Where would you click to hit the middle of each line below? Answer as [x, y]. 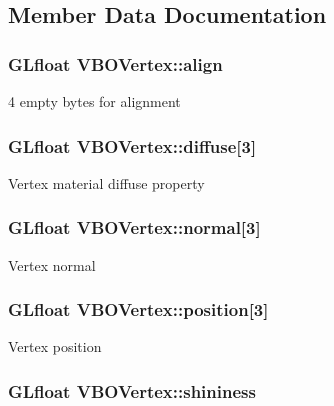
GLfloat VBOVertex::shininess [132, 390]
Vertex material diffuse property [106, 182]
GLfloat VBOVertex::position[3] [138, 309]
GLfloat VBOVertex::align [115, 63]
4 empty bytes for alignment [94, 101]
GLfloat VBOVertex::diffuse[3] [132, 145]
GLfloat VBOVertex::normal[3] [134, 227]
